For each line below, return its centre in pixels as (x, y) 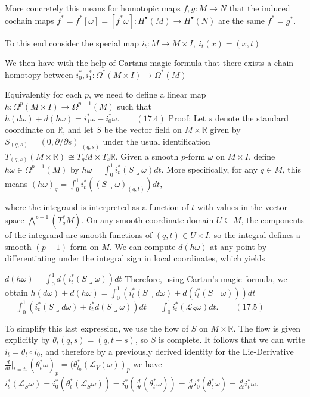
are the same (241, 20)
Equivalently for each (44, 94)
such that (134, 106)
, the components (272, 220)
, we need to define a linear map (148, 94)
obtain (16, 292)
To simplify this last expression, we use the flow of (97, 328)
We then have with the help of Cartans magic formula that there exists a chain (149, 63)
